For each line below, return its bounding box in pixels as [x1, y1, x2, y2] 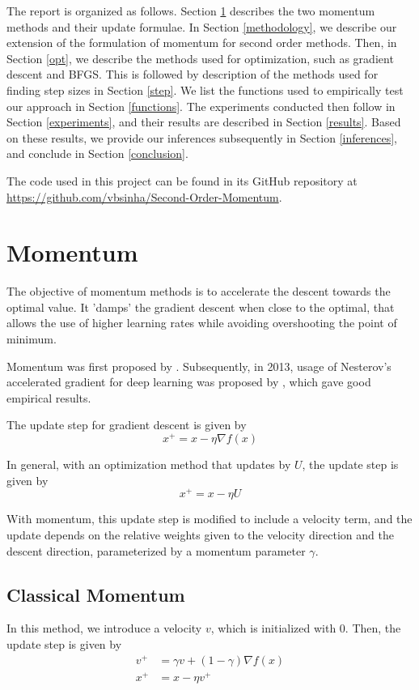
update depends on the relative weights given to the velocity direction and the [6, 526, 394, 543]
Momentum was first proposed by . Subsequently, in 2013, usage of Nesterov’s [6, 357, 391, 374]
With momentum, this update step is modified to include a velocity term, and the [6, 510, 413, 527]
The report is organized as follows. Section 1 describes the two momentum [6, 2, 375, 19]
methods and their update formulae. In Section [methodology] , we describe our [6, 18, 397, 35]
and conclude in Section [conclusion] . [6, 145, 188, 162]
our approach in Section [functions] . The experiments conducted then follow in [6, 97, 396, 114]
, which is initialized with [210, 620, 336, 637]
